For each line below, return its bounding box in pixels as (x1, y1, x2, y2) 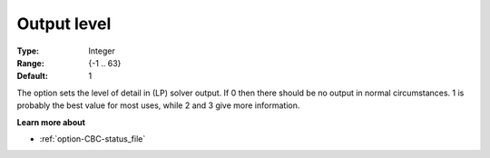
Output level (16, 14, 112, 34)
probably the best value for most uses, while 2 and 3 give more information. (16, 100, 300, 111)
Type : (16, 45, 40, 56)
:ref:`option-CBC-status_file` (39, 133, 146, 144)
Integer (88, 45, 115, 56)
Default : (16, 71, 49, 82)
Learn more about (16, 116, 86, 127)
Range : (16, 57, 44, 68)
